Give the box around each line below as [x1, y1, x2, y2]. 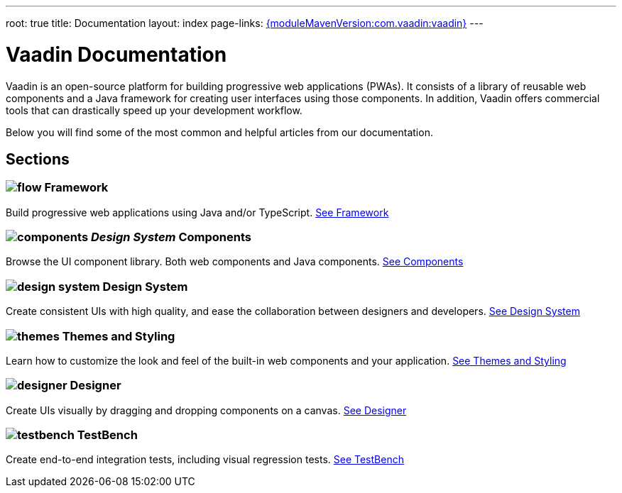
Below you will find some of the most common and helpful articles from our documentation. [6, 126, 433, 138]
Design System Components [90, 230, 251, 245]
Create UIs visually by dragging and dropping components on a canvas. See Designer [6, 404, 407, 416]
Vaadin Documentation [6, 42, 227, 67]
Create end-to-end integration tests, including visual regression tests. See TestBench [6, 453, 404, 466]
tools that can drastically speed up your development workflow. [6, 104, 302, 116]
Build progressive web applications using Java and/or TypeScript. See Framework [6, 206, 389, 218]
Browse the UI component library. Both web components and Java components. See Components [6, 255, 464, 268]
